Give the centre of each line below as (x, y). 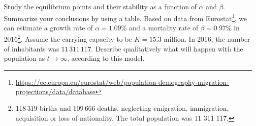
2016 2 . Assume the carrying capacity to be (68, 38)
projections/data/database (55, 91)
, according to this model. (106, 58)
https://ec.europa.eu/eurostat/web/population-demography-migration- (122, 82)
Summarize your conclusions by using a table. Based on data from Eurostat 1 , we (126, 17)
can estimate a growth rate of (48, 27)
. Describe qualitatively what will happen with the (167, 48)
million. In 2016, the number (207, 39)
